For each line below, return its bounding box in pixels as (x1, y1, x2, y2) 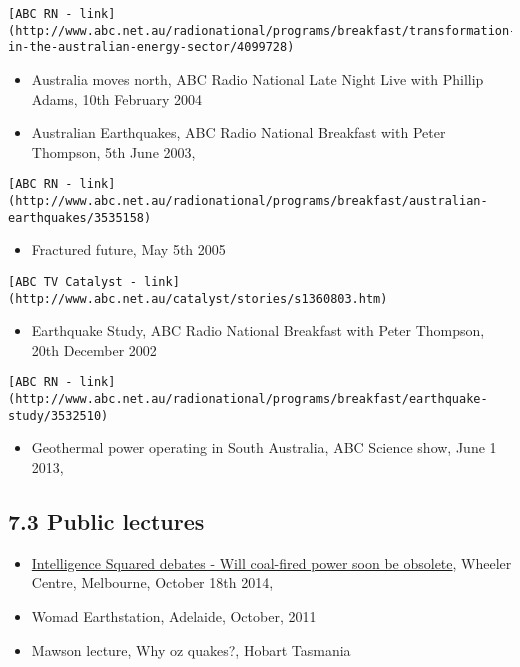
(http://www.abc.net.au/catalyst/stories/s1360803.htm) (8, 291, 388, 306)
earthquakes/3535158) (8, 210, 152, 225)
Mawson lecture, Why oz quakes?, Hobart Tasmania (31, 639, 351, 660)
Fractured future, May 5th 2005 (31, 239, 226, 260)
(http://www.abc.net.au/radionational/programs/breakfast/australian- (8, 194, 488, 208)
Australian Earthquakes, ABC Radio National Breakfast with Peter (31, 122, 446, 143)
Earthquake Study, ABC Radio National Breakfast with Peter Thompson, (31, 320, 485, 341)
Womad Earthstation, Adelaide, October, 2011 (31, 605, 317, 626)
